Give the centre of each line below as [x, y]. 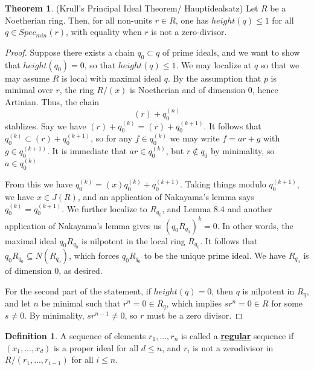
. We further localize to [104, 208]
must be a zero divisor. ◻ [195, 315]
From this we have [39, 184]
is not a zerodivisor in [233, 347]
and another [250, 208]
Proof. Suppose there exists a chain [70, 52]
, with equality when [104, 32]
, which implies [194, 303]
